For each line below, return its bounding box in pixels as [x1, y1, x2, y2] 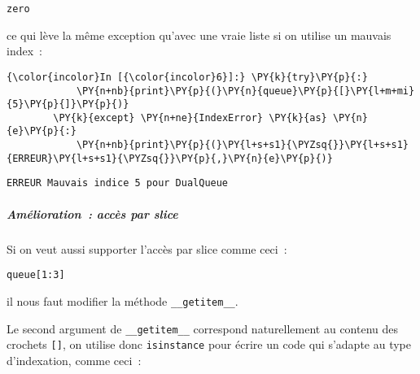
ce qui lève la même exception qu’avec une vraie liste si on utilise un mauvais [7, 26, 392, 43]
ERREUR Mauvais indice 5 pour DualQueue [7, 177, 229, 189]
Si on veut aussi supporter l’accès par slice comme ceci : [7, 240, 287, 257]
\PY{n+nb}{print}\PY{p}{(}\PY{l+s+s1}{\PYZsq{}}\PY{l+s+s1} [76, 139, 409, 151]
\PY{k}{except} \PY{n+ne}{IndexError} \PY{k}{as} [53, 111, 327, 124]
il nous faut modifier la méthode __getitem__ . [7, 292, 238, 309]
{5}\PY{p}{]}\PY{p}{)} [7, 98, 129, 111]
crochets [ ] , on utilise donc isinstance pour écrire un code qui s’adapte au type [7, 336, 411, 353]
